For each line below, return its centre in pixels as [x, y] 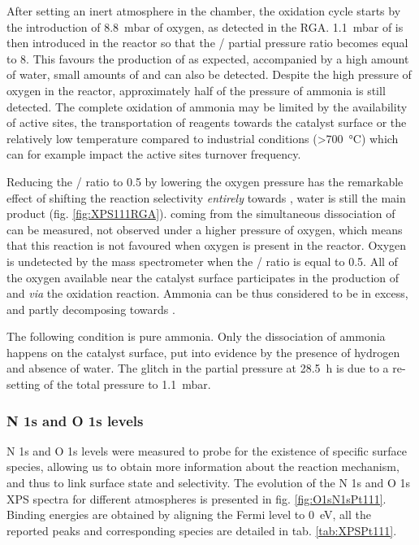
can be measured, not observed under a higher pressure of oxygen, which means [205, 229]
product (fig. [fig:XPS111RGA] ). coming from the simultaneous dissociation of [201, 214]
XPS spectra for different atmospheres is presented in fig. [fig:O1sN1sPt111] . [197, 498]
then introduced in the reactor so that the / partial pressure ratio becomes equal [207, 43]
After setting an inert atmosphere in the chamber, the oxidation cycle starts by [204, 11]
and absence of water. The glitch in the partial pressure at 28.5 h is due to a [198, 368]
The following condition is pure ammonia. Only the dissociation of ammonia [196, 336]
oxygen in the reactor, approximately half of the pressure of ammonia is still [196, 90]
